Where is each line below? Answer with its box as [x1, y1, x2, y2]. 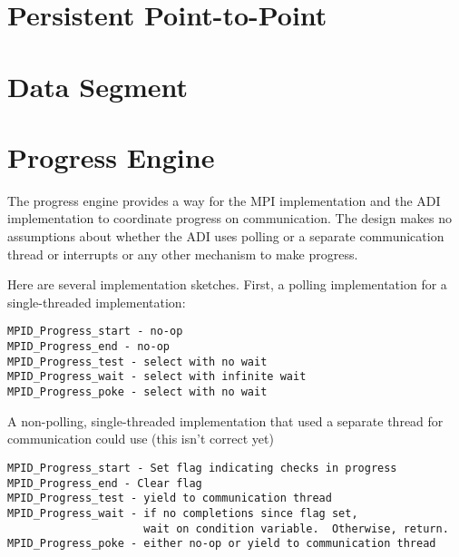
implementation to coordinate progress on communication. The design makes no [7, 209, 453, 228]
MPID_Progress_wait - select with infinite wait [7, 370, 307, 384]
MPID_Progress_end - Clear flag [7, 476, 202, 490]
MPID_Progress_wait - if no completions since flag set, [7, 506, 358, 520]
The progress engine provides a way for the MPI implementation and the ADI [7, 191, 441, 210]
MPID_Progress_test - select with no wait [7, 355, 268, 368]
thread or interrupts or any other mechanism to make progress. [7, 244, 358, 263]
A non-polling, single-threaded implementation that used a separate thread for [7, 411, 444, 430]
